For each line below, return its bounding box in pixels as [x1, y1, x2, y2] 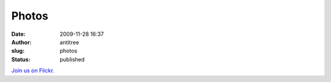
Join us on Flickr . [11, 67, 55, 74]
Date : [11, 30, 26, 38]
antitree [59, 38, 80, 46]
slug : [11, 47, 25, 55]
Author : [11, 38, 32, 46]
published [59, 55, 85, 63]
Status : [11, 55, 31, 63]
